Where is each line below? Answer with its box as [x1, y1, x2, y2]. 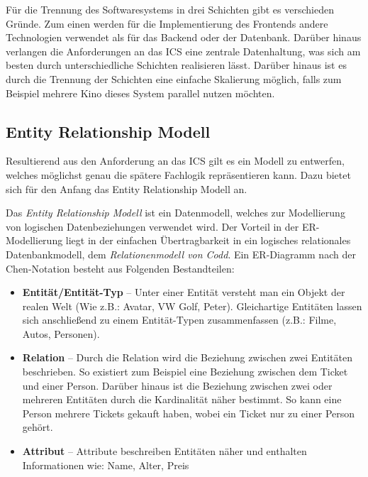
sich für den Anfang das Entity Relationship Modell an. [6, 181, 247, 196]
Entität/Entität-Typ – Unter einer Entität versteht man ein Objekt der [22, 285, 345, 300]
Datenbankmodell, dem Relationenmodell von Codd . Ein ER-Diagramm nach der [6, 246, 356, 261]
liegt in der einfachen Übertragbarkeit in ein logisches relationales [65, 233, 351, 248]
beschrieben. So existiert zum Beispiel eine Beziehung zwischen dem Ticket [22, 364, 348, 379]
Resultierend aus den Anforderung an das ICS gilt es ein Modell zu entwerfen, [6, 153, 345, 168]
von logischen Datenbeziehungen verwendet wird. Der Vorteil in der [6, 219, 299, 234]
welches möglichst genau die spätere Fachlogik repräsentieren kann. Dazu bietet [6, 167, 351, 182]
